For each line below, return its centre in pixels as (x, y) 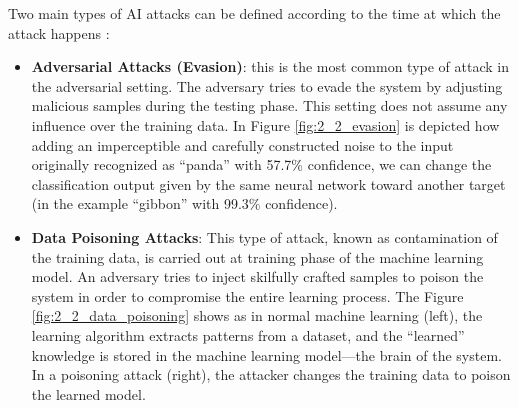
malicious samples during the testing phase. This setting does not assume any (269, 105)
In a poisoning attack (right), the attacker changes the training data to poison (271, 374)
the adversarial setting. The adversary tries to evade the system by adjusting (267, 85)
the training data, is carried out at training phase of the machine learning (257, 256)
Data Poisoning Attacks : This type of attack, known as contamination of (264, 236)
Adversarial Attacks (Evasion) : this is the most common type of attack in (270, 66)
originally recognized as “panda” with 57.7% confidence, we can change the (261, 164)
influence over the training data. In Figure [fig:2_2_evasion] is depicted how (265, 124)
